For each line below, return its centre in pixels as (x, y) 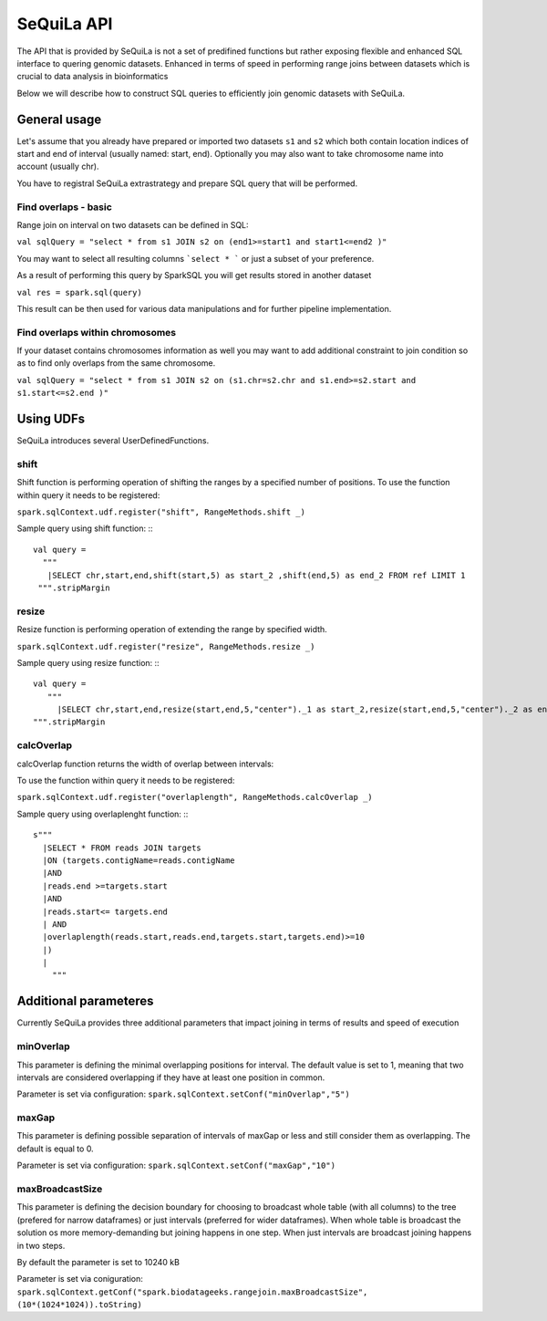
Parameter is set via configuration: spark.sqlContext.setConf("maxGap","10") (176, 1165)
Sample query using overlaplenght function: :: (103, 814)
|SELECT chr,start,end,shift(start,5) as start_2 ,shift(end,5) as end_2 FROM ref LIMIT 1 (256, 575)
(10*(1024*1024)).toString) (80, 1305)
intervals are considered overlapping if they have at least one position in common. (171, 1077)
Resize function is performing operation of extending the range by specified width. (172, 629)
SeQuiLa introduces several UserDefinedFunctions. (113, 441)
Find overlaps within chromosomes (97, 332)
